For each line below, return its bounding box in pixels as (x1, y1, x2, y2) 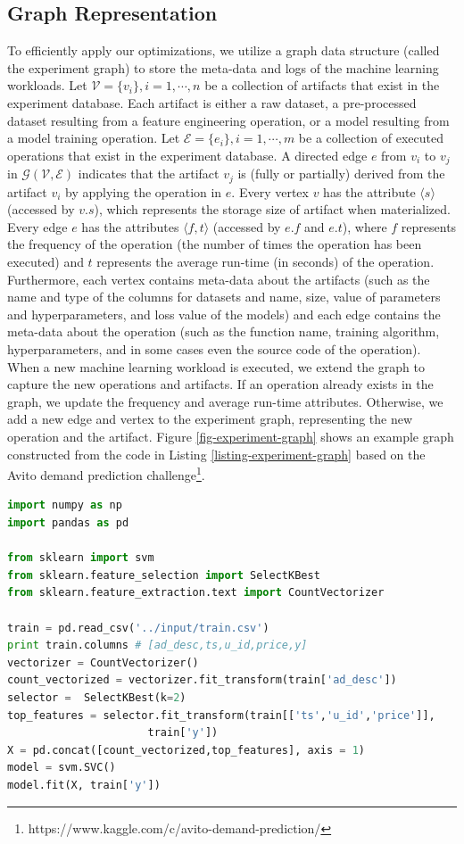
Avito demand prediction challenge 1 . (7, 463, 205, 484)
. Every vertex (231, 182, 309, 201)
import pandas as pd (7, 517, 129, 530)
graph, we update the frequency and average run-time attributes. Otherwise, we (7, 392, 443, 410)
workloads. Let (7, 76, 87, 95)
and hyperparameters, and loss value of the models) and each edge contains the (7, 304, 441, 323)
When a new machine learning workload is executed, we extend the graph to (7, 357, 426, 376)
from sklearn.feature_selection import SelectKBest (7, 568, 320, 582)
